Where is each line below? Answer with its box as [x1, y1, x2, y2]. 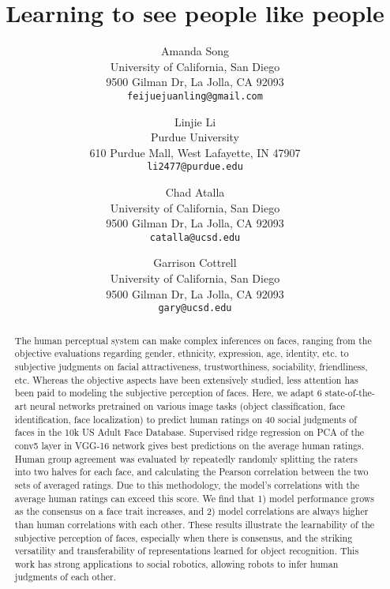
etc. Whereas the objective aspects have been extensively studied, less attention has [14, 373, 358, 386]
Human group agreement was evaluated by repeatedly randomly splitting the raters [14, 452, 358, 465]
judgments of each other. [14, 570, 117, 583]
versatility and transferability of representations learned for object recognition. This [14, 544, 359, 557]
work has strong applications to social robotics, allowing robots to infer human [14, 557, 339, 570]
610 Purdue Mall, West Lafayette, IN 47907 [89, 144, 301, 160]
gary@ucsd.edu [158, 302, 232, 314]
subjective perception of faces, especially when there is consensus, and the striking [14, 531, 353, 544]
